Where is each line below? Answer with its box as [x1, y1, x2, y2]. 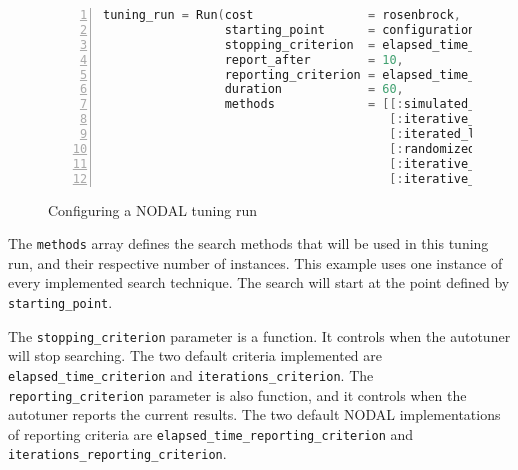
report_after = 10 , [224, 52, 404, 67]
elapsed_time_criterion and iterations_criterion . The [8, 364, 374, 385]
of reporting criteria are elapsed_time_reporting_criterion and [8, 423, 414, 444]
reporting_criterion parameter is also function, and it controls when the [8, 384, 467, 405]
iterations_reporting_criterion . [8, 443, 227, 464]
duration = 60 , [224, 82, 404, 97]
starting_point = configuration [224, 22, 476, 37]
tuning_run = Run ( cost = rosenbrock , [103, 8, 462, 22]
